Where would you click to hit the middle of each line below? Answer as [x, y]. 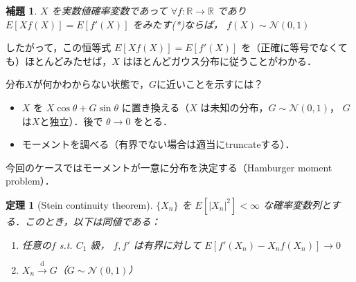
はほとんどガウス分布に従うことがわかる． [220, 60]
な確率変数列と [297, 204]
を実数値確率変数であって [109, 10]
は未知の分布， [234, 107]
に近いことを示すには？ [210, 84]
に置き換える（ [155, 107]
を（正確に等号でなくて [294, 47]
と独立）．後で [71, 121]
